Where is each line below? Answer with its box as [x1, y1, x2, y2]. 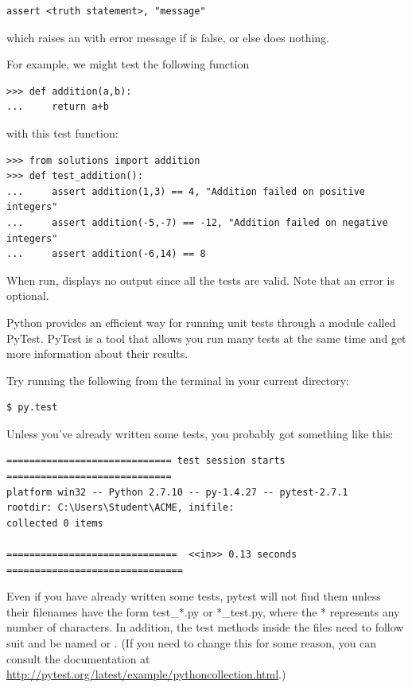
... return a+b [6, 101, 109, 113]
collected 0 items [6, 517, 103, 529]
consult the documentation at [6, 650, 150, 667]
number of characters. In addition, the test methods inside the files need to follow [6, 619, 404, 636]
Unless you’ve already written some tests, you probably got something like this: [6, 425, 394, 441]
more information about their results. [6, 345, 189, 362]
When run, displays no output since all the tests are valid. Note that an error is [6, 271, 395, 288]
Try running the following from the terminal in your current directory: [6, 371, 349, 388]
